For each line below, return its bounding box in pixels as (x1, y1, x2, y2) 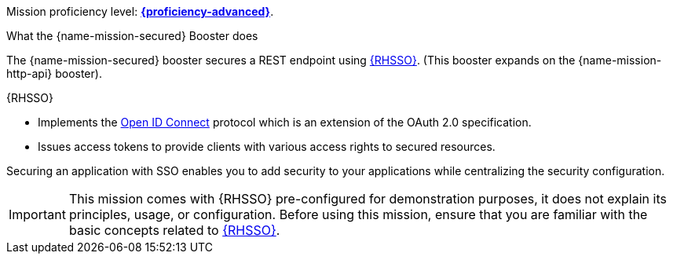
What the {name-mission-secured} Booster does (6, 29, 258, 42)
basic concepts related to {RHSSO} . (68, 222, 280, 238)
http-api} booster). (6, 67, 102, 80)
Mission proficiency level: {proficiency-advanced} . (6, 5, 274, 18)
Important (9, 207, 66, 222)
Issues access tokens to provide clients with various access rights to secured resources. (38, 140, 496, 153)
